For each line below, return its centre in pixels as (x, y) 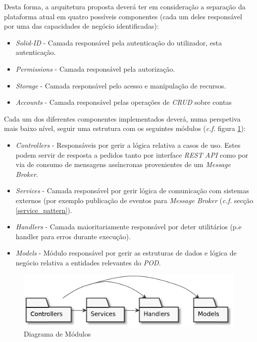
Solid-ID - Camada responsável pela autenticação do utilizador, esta (119, 42)
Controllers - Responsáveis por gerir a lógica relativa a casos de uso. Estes (128, 145)
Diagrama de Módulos (57, 334)
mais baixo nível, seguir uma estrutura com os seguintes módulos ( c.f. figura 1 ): (125, 128)
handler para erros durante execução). (73, 236)
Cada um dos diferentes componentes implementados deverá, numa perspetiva (122, 118)
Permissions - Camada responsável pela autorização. (95, 68)
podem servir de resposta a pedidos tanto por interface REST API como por (132, 154)
